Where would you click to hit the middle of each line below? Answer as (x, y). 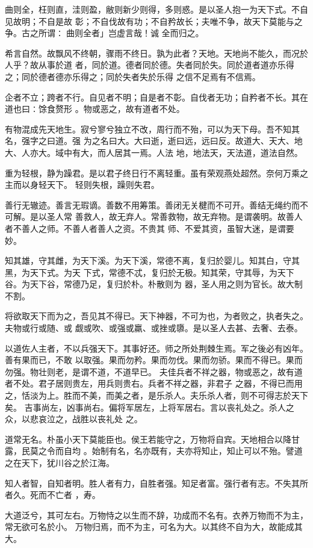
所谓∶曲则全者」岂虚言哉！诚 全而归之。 (121, 33)
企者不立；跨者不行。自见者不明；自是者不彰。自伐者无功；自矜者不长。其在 (156, 97)
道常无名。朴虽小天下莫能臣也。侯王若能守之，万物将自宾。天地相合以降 (148, 439)
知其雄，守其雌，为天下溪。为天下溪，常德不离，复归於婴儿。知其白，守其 (152, 260)
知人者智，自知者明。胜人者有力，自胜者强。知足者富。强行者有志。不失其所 (156, 483)
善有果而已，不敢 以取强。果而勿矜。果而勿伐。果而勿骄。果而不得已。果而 (154, 360)
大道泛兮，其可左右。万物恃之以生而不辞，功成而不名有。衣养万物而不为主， (156, 515)
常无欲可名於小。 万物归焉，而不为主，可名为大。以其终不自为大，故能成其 (154, 527)
